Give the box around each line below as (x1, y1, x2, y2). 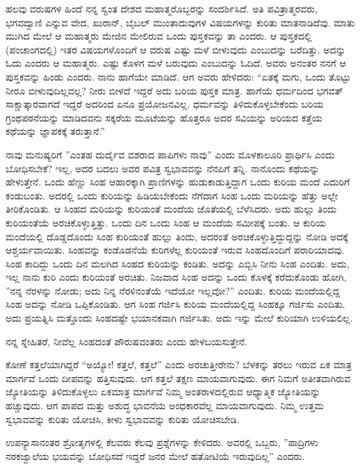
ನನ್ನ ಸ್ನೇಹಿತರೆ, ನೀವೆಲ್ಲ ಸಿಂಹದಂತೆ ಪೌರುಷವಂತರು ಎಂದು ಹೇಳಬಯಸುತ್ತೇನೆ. (6, 334, 247, 348)
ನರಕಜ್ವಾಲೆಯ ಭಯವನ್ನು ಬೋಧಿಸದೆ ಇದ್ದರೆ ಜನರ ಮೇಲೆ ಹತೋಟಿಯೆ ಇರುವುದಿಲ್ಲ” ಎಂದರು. (6, 448, 305, 463)
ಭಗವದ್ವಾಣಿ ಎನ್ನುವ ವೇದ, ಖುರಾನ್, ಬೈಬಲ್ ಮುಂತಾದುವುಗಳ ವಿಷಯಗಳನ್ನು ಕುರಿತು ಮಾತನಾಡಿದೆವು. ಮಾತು (6, 15, 355, 29)
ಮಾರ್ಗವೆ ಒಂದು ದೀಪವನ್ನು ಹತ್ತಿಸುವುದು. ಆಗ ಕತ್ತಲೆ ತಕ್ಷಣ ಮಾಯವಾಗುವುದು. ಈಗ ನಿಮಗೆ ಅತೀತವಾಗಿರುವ (6, 370, 351, 385)
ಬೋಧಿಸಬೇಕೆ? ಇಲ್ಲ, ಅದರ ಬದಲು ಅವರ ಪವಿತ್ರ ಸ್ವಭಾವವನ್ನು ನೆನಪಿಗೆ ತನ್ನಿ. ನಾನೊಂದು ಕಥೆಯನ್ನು (6, 161, 320, 175)
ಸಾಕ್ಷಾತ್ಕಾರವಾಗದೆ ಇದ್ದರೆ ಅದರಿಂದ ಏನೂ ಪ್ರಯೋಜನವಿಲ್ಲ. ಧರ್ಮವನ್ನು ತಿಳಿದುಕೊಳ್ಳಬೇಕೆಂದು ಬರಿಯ (6, 97, 324, 111)
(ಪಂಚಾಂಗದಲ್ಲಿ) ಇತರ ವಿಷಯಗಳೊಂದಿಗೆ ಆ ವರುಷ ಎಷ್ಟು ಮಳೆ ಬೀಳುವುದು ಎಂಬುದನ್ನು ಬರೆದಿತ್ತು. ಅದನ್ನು (6, 42, 346, 56)
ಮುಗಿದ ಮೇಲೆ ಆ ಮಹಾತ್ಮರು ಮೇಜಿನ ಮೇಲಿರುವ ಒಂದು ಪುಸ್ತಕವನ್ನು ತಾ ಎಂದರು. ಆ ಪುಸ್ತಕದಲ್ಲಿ (6, 28, 312, 43)
